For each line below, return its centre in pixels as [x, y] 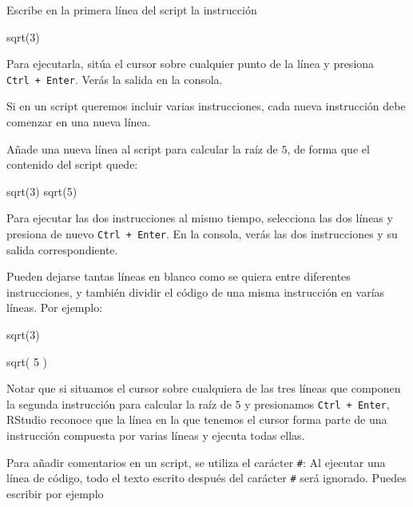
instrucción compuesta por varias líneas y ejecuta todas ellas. [156, 435]
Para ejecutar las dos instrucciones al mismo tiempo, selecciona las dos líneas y [200, 218]
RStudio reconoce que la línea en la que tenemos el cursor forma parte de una [197, 419]
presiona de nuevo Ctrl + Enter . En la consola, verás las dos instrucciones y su [202, 234]
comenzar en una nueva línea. [79, 122]
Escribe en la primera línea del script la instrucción [132, 10]
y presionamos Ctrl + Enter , [317, 403]
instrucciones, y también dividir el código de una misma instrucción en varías [196, 291]
